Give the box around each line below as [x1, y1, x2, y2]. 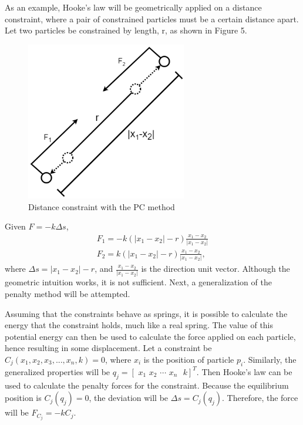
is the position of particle [143, 353, 234, 365]
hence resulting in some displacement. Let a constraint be [5, 342, 212, 354]
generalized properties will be [5, 365, 110, 377]
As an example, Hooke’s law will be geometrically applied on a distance [5, 1, 262, 13]
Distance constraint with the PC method [28, 200, 175, 212]
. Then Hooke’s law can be [196, 365, 292, 377]
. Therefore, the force [222, 392, 298, 404]
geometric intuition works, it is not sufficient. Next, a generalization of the [5, 276, 272, 288]
